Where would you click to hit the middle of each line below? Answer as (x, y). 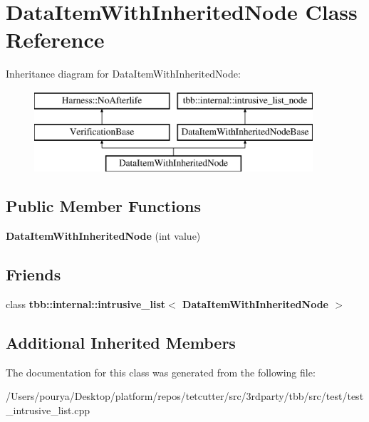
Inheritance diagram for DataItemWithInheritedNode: (123, 74)
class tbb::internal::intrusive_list (86, 304)
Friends (33, 274)
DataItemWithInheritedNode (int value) (103, 236)
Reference (55, 39)
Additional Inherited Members (121, 342)
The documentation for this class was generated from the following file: (161, 372)
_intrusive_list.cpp (48, 410)
